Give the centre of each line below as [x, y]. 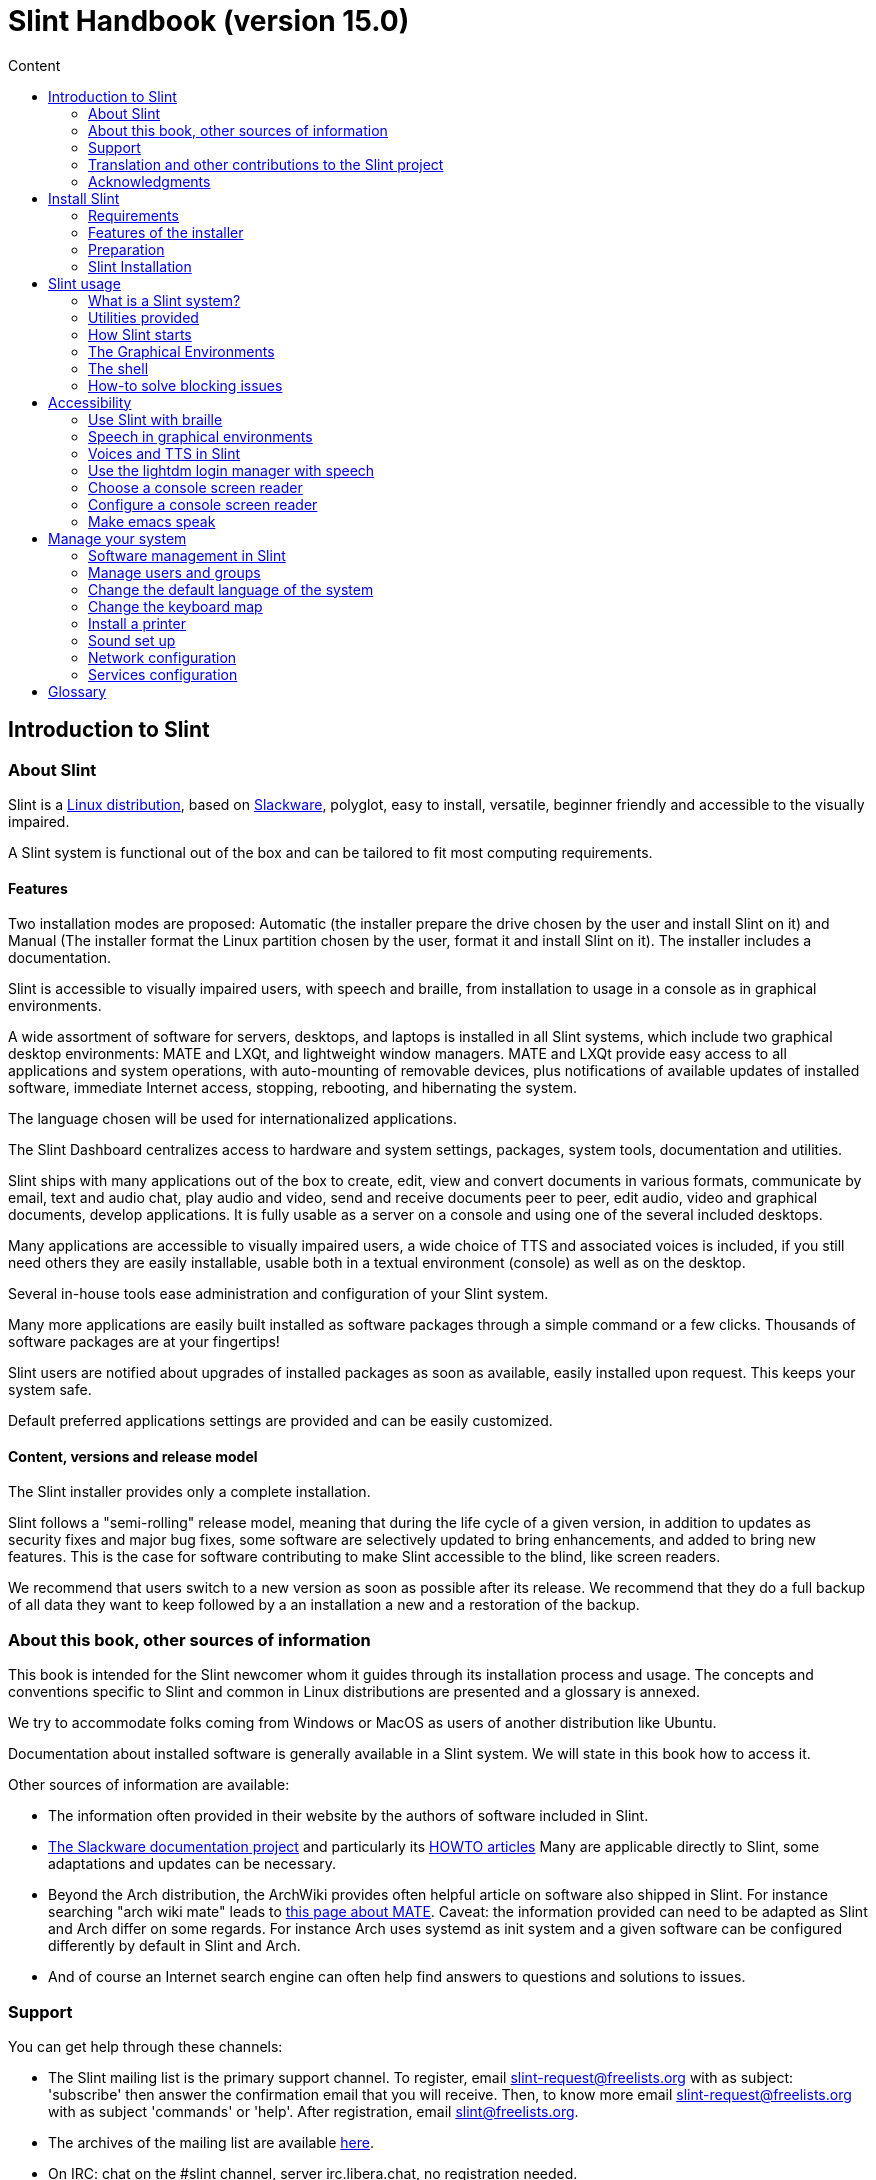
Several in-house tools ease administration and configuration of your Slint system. [278, 1294]
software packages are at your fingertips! [144, 1342]
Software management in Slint [187, 555]
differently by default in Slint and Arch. [174, 1946]
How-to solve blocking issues [185, 385]
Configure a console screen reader [203, 504]
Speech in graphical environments [200, 436]
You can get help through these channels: [145, 2046]
